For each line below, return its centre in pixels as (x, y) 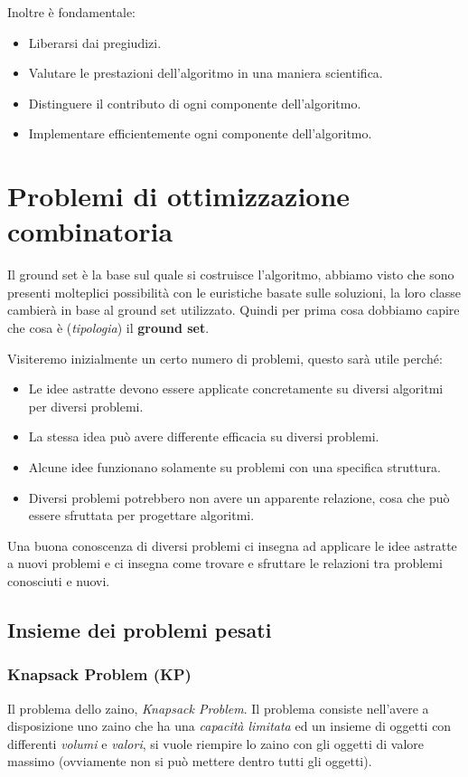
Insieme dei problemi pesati (140, 629)
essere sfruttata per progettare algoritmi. (141, 515)
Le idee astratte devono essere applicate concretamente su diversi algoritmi (236, 388)
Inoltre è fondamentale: (71, 12)
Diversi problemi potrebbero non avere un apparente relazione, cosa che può (239, 497)
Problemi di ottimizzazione (179, 196)
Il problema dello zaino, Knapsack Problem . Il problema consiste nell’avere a (218, 708)
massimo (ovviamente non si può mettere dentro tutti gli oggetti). (190, 761)
